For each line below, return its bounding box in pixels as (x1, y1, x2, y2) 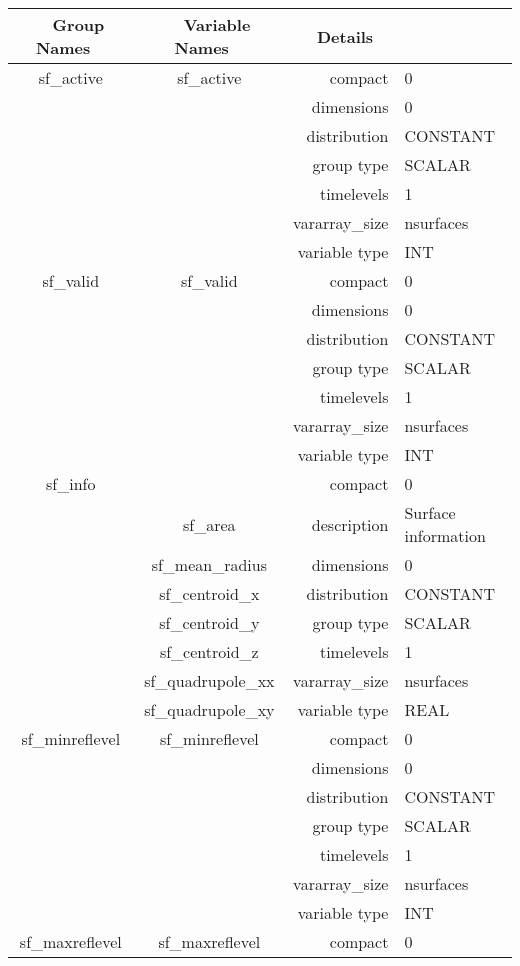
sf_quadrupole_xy (144, 698, 275, 721)
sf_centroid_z (159, 640, 259, 663)
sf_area (183, 512, 236, 536)
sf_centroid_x (159, 582, 260, 605)
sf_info (46, 472, 96, 495)
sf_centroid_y (159, 611, 260, 634)
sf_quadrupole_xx (144, 669, 275, 692)
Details (317, 24, 374, 48)
